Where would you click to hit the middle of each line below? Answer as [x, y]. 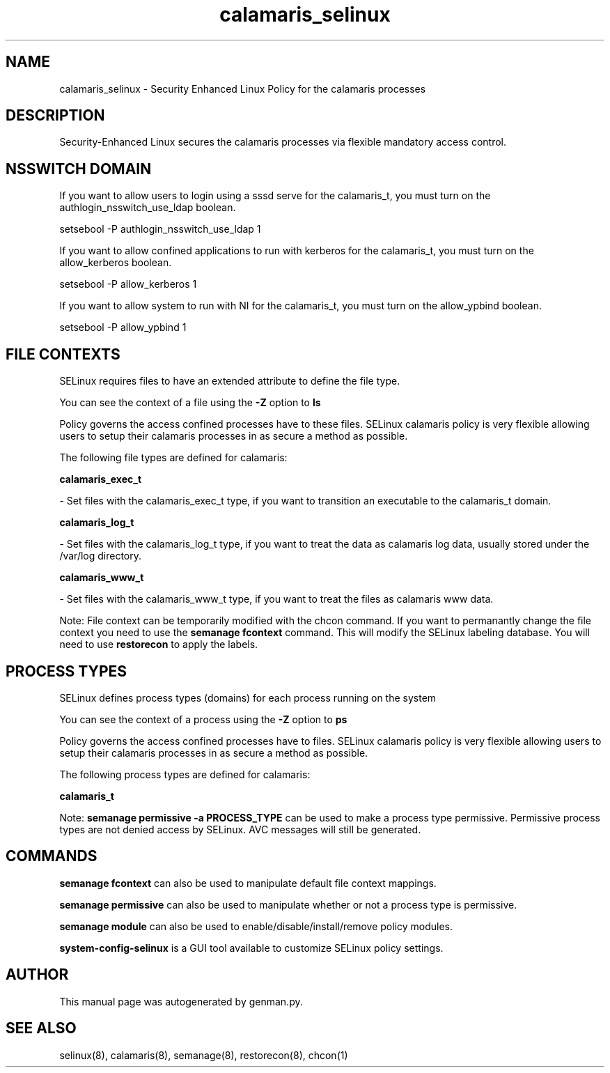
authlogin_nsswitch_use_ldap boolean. [148, 208]
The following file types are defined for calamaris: [173, 458]
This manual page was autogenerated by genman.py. [181, 1001]
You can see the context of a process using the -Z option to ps [203, 719]
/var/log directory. [101, 556]
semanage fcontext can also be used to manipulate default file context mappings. [248, 883]
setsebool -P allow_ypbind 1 [123, 327]
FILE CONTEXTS [63, 354]
